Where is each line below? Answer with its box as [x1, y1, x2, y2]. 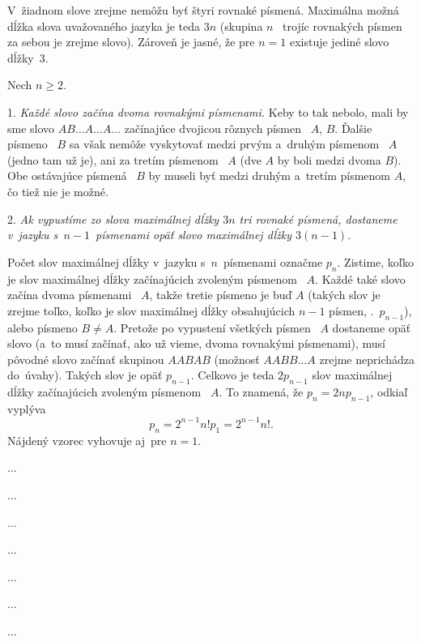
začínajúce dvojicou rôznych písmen [124, 119, 301, 136]
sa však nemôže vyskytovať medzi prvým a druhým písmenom [69, 135, 380, 152]
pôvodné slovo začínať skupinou [7, 350, 164, 367]
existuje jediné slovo [289, 33, 389, 50]
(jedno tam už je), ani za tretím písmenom [7, 151, 219, 168]
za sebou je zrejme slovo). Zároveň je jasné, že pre [7, 33, 255, 50]
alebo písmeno [7, 319, 78, 336]
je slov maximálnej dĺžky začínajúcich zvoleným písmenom [7, 270, 297, 287]
